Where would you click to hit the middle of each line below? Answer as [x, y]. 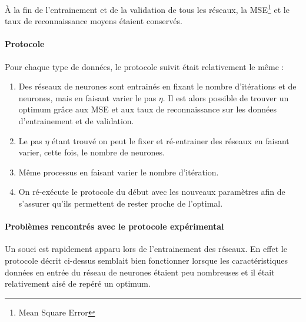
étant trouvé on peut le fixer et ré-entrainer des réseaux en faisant [171, 140]
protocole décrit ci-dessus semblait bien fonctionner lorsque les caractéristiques [147, 260]
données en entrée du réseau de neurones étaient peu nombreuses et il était [140, 272]
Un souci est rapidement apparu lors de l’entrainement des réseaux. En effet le [146, 249]
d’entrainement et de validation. [76, 121]
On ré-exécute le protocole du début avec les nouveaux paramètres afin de [152, 192]
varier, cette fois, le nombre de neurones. [92, 152]
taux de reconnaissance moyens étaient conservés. [94, 21]
